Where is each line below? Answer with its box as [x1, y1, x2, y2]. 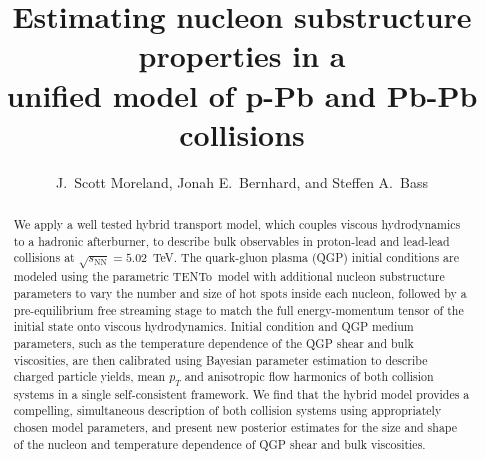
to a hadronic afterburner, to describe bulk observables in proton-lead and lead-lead [13, 232, 450, 249]
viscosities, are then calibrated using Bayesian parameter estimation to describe [13, 351, 428, 368]
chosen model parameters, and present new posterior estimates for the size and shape [13, 418, 458, 435]
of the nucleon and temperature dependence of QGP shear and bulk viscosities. [13, 435, 426, 452]
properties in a [138, 35, 346, 76]
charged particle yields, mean [13, 368, 166, 385]
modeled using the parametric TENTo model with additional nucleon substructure [13, 268, 445, 285]
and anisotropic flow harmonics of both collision [184, 368, 434, 385]
